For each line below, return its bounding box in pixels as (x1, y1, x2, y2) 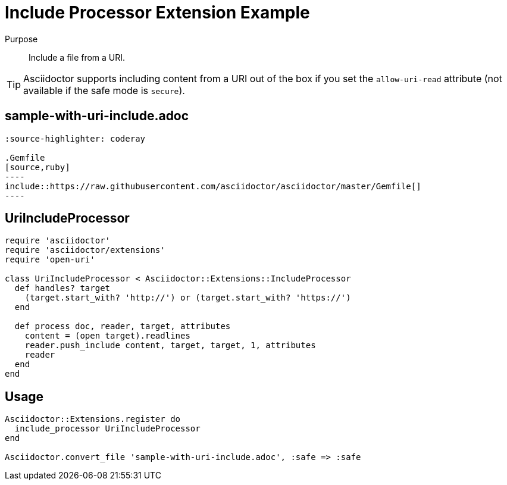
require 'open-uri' (5, 255, 95, 265)
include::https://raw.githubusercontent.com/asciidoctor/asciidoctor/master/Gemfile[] (5, 181, 421, 191)
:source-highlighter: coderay (5, 133, 146, 143)
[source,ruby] (5, 162, 70, 172)
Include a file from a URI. (29, 52, 126, 62)
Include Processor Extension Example (5, 2, 310, 23)
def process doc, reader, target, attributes (14, 321, 231, 331)
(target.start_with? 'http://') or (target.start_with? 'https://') (24, 293, 351, 303)
